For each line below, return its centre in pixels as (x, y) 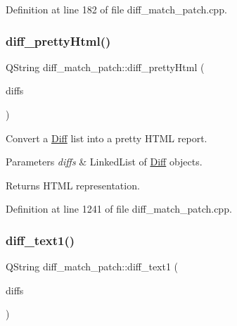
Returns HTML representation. (73, 185)
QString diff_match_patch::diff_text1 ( (92, 267)
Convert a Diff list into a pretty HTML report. (107, 138)
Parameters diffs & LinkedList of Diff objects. (104, 162)
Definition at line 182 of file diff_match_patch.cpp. (116, 9)
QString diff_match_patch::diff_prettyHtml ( (105, 67)
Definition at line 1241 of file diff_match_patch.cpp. (119, 209)
